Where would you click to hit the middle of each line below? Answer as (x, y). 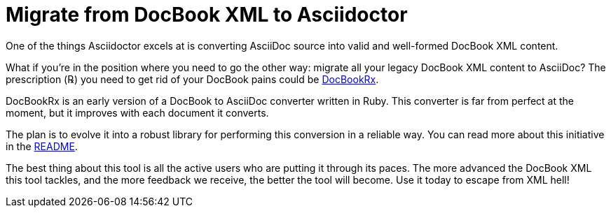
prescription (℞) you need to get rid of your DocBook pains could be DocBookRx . (192, 79)
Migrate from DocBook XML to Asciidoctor (207, 15)
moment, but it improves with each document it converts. (137, 112)
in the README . (42, 146)
